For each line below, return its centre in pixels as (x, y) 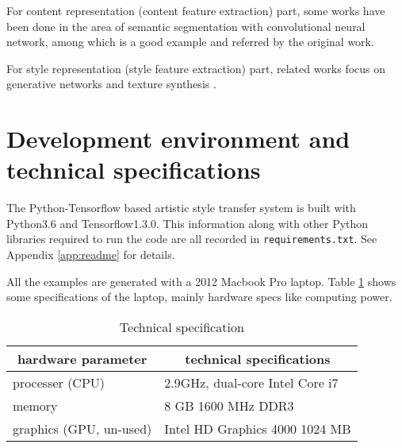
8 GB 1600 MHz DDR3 (229, 405)
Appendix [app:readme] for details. (91, 255)
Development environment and (178, 139)
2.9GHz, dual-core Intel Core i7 (251, 382)
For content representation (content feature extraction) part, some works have (196, 10)
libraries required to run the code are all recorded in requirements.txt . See (192, 239)
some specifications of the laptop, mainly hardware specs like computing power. (199, 297)
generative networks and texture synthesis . (111, 84)
